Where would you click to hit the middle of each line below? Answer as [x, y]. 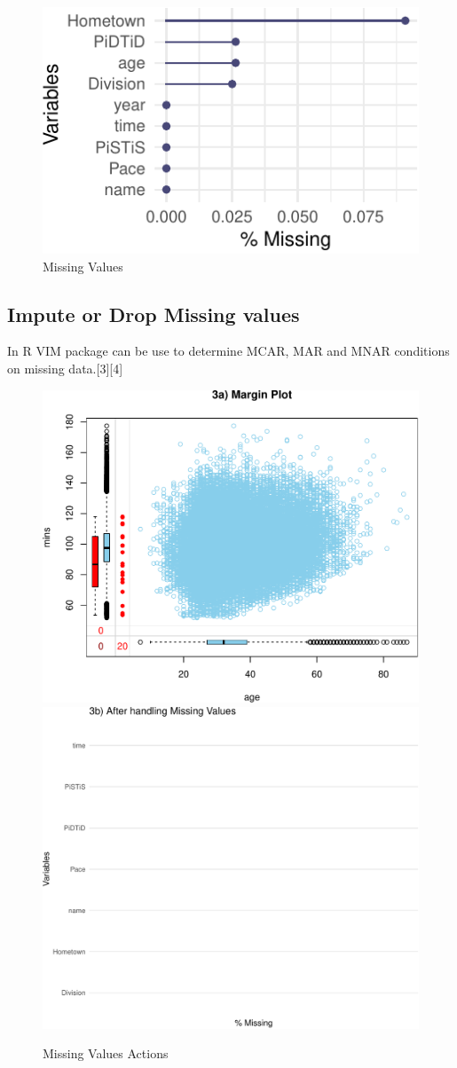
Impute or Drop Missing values [154, 314]
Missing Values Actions [106, 1053]
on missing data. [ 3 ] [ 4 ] [65, 369]
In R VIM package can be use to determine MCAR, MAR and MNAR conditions [228, 351]
